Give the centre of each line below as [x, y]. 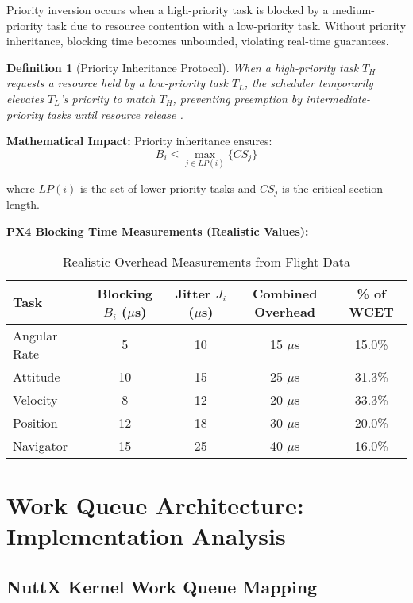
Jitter [193, 293]
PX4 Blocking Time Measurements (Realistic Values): [158, 231]
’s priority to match [108, 98]
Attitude [37, 376]
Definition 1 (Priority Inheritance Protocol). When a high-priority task [183, 67]
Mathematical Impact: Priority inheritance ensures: [139, 141]
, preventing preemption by [237, 98]
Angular [35, 335]
